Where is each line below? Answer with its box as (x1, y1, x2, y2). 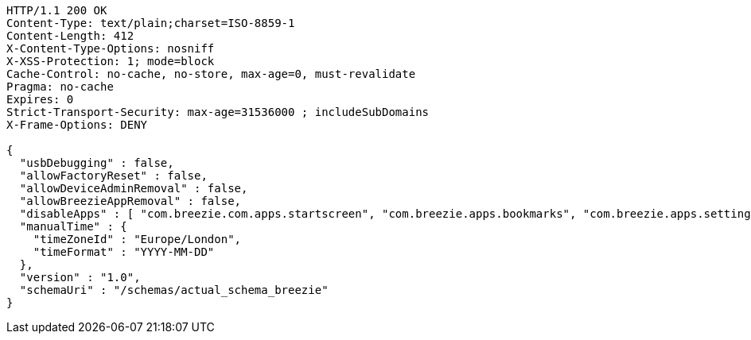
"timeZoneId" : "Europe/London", (33, 233, 242, 245)
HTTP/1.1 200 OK (6, 4, 107, 17)
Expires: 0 (6, 93, 74, 106)
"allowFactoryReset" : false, (19, 169, 208, 182)
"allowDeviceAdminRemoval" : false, (19, 182, 248, 195)
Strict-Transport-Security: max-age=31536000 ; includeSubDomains (6, 106, 430, 118)
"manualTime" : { (19, 220, 127, 233)
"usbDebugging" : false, (19, 156, 174, 169)
